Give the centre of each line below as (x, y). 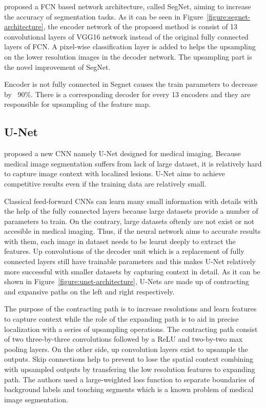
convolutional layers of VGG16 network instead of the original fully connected (126, 36)
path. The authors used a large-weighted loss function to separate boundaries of (129, 379)
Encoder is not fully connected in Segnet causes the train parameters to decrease (131, 84)
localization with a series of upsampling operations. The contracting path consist (131, 329)
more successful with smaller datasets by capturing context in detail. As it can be (132, 271)
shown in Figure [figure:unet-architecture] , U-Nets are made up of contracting (127, 281)
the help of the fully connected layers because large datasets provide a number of (131, 211)
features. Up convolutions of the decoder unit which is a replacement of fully (124, 251)
